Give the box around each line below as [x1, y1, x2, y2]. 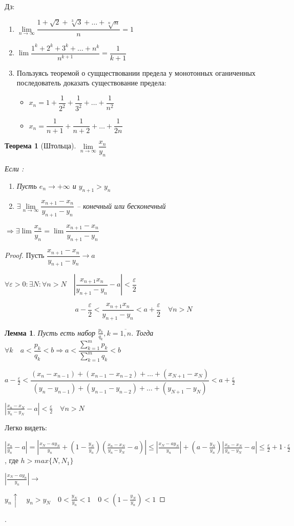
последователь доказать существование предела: [16, 77, 166, 88]
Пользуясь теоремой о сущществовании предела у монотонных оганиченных [16, 67, 256, 78]
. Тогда [131, 327, 154, 338]
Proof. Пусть [5, 250, 45, 260]
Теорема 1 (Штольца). [5, 140, 76, 151]
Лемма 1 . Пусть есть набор [5, 327, 96, 338]
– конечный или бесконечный [76, 200, 166, 211]
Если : [5, 163, 24, 174]
